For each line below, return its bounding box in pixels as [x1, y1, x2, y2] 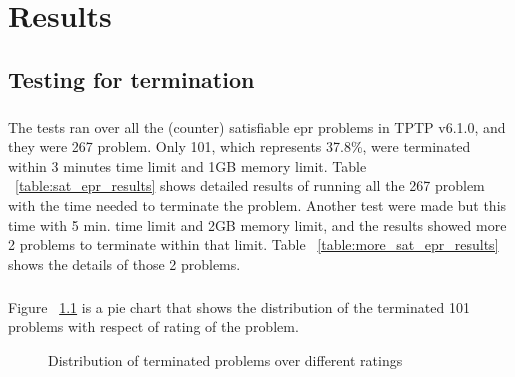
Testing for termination [8, 63, 255, 94]
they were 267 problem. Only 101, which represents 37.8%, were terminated [8, 136, 471, 157]
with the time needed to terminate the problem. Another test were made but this [8, 194, 507, 215]
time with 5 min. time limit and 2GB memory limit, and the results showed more [8, 214, 507, 235]
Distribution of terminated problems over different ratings [48, 349, 403, 370]
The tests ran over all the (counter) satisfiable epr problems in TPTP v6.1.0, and [8, 116, 506, 137]
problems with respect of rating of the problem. [8, 316, 299, 337]
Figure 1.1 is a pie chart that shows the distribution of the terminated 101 [8, 296, 470, 317]
